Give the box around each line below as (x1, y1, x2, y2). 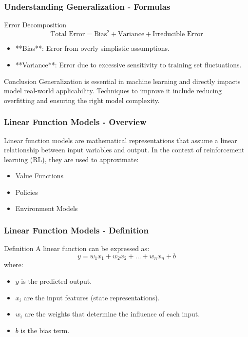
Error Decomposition (4, 20, 67, 30)
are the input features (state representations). (23, 292, 160, 302)
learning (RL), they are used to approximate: (4, 154, 139, 164)
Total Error (50, 31, 85, 38)
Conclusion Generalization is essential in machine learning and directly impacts (4, 76, 241, 86)
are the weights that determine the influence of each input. (24, 309, 200, 319)
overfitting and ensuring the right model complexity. (4, 95, 160, 105)
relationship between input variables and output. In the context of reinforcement (4, 145, 245, 155)
